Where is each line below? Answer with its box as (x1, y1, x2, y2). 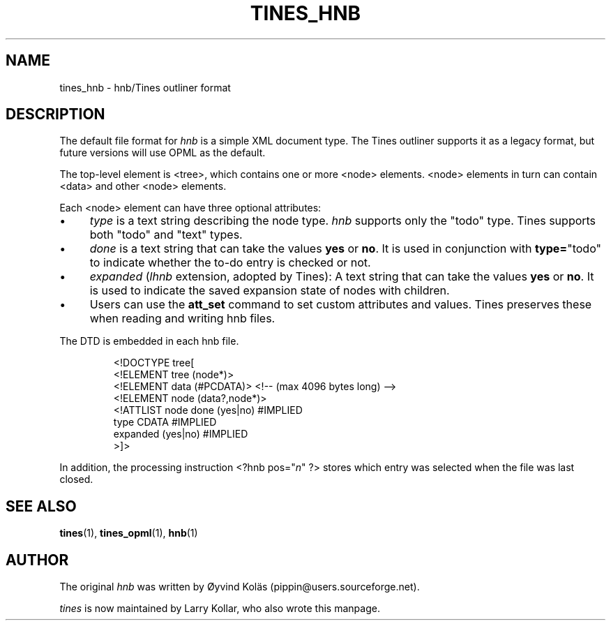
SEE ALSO (6, 497, 77, 515)
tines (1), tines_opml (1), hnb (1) (59, 527, 198, 539)
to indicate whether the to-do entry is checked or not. (89, 255, 371, 270)
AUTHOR (6, 551, 69, 569)
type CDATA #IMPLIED (113, 416, 217, 428)
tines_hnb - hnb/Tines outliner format (59, 81, 231, 94)
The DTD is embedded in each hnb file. (59, 335, 239, 348)
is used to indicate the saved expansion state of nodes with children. (89, 283, 450, 298)
